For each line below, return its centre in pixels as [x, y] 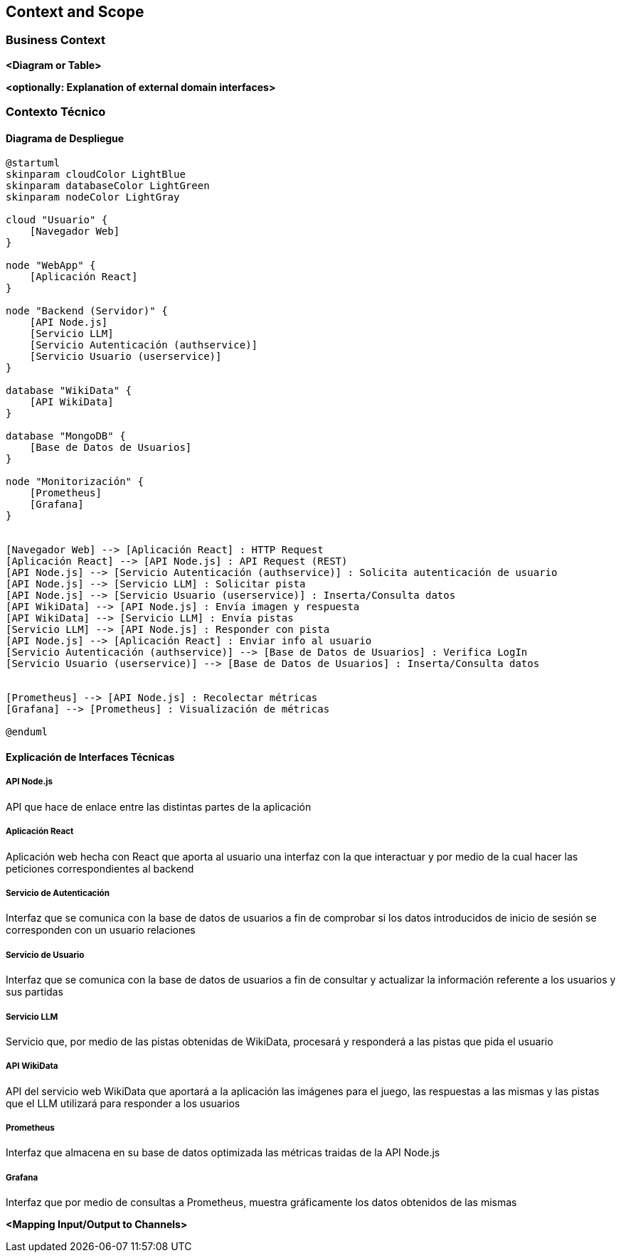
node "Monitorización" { [75, 482]
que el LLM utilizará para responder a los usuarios [123, 1103]
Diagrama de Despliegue [65, 138]
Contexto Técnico [56, 112]
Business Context [56, 40]
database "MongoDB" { [66, 436]
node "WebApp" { [51, 266]
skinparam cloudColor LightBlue [96, 175]
